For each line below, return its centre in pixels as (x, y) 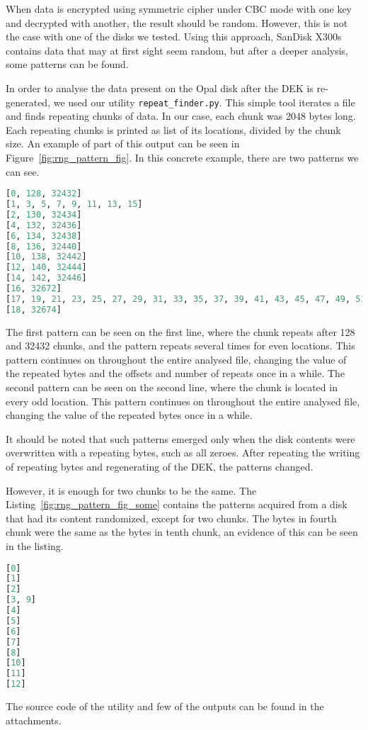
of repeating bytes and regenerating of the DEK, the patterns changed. (160, 467)
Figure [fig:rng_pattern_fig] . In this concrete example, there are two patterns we (182, 157)
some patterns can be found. (67, 64)
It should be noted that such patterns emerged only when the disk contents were (180, 438)
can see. (23, 171)
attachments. (34, 720)
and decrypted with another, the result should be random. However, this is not (177, 22)
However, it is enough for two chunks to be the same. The (131, 490)
